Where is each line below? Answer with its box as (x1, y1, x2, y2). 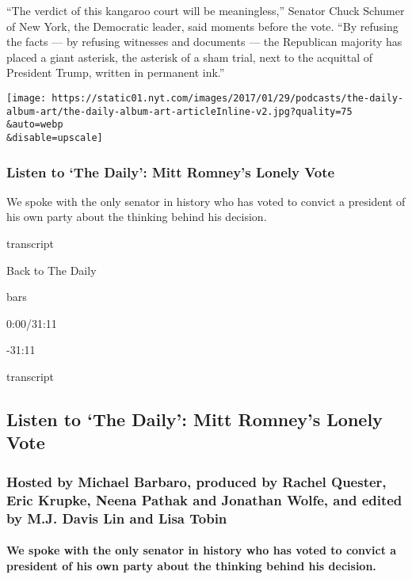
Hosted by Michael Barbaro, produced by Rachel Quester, (6, 471, 387, 491)
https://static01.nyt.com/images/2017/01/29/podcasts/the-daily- (51, 92, 404, 104)
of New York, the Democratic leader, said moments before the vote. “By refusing (6, 17, 399, 34)
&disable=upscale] (6, 131, 103, 143)
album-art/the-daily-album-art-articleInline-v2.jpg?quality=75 (6, 105, 353, 117)
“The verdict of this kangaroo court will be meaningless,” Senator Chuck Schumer (6, 2, 405, 18)
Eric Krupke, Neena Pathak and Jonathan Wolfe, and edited (6, 489, 402, 509)
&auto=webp (6, 119, 63, 131)
